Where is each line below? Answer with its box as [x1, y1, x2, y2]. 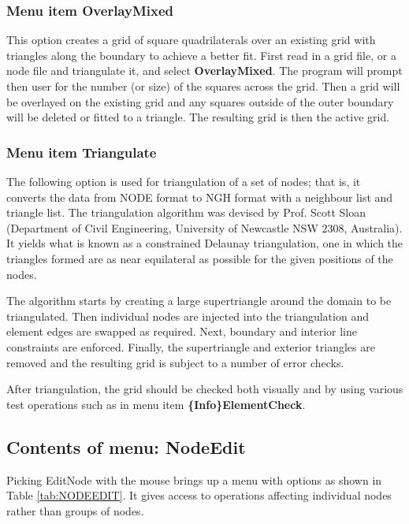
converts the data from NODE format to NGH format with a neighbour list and [6, 188, 393, 205]
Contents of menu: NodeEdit [6, 434, 246, 459]
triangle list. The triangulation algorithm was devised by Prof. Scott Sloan [6, 204, 366, 221]
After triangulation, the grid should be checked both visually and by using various [6, 381, 403, 397]
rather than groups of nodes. [6, 502, 144, 518]
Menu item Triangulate [6, 142, 157, 162]
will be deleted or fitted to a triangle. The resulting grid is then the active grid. [6, 109, 390, 125]
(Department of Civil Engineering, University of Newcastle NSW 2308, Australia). [6, 219, 403, 236]
